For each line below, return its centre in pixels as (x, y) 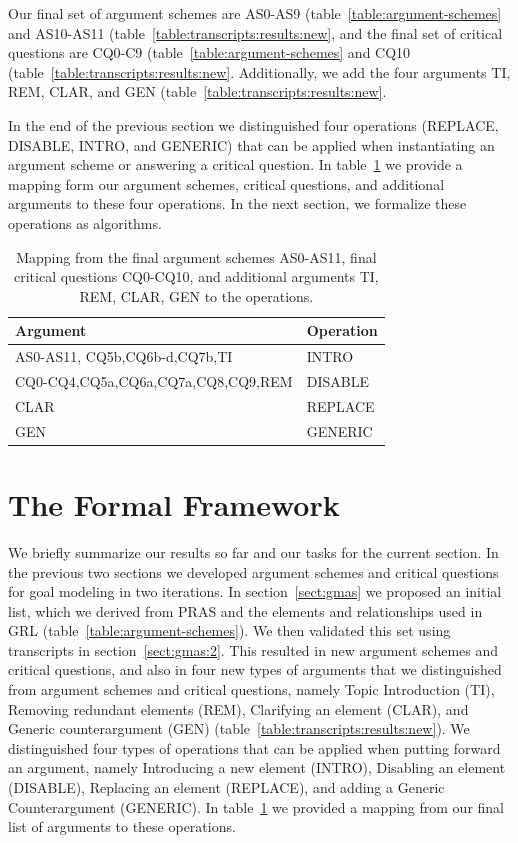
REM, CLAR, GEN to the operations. (196, 295)
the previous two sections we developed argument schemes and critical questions (253, 571)
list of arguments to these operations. (122, 826)
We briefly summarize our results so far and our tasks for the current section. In (253, 551)
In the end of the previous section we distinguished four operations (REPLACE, (253, 124)
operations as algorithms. (85, 222)
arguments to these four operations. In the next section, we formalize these (237, 203)
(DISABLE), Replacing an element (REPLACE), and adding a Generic (226, 787)
